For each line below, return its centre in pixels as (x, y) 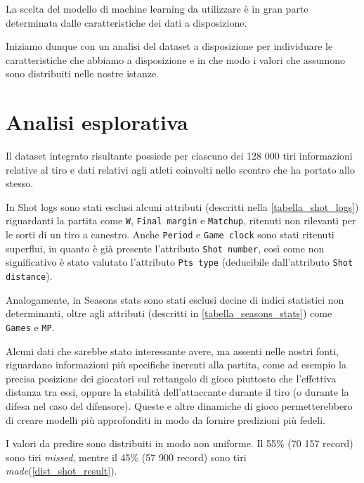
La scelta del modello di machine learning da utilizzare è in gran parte (157, 8)
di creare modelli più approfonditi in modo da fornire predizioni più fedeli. (165, 419)
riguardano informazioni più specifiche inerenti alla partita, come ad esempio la (176, 365)
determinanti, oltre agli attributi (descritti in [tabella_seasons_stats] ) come (169, 313)
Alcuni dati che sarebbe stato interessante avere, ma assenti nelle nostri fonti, (172, 350)
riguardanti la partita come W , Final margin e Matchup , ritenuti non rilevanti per (181, 220)
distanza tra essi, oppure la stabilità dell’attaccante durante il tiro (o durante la (177, 392)
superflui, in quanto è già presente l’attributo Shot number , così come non (165, 248)
